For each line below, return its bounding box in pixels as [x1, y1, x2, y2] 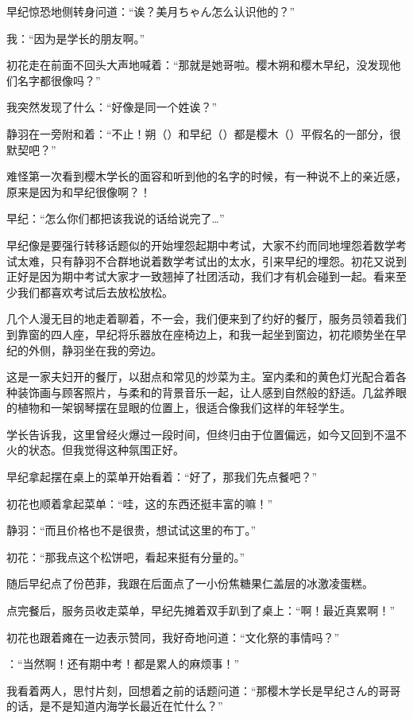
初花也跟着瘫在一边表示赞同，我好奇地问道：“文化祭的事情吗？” [6, 628, 340, 645]
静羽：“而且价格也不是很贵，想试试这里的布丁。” [6, 522, 257, 538]
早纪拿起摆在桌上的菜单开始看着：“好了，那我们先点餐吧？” [6, 468, 318, 485]
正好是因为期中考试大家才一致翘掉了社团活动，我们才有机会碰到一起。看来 [6, 268, 396, 285]
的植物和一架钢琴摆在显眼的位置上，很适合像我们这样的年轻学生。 [6, 399, 351, 416]
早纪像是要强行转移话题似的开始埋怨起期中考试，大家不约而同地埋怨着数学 [6, 236, 396, 253]
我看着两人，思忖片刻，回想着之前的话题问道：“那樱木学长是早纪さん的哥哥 [6, 682, 401, 698]
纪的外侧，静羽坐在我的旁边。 [6, 341, 162, 358]
